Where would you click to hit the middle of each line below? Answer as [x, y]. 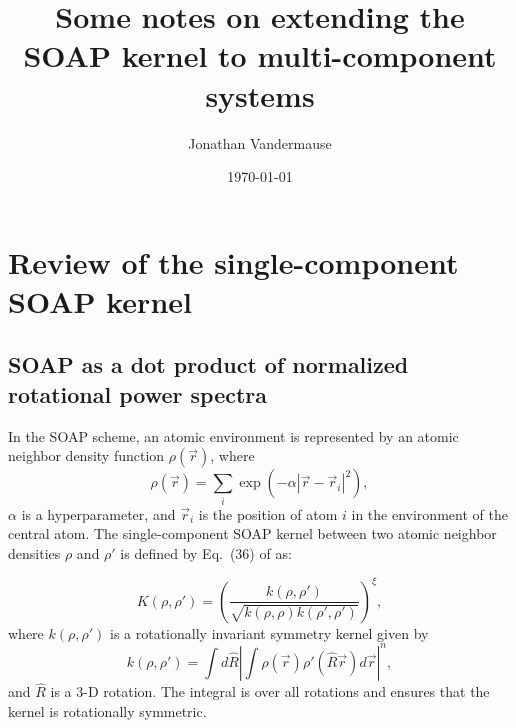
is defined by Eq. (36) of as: [206, 552]
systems [260, 94]
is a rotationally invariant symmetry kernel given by [269, 632]
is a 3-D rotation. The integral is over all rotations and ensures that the [270, 691]
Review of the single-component [233, 261]
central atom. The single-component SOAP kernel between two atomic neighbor [252, 533]
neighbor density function [86, 455]
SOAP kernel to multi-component [260, 55]
